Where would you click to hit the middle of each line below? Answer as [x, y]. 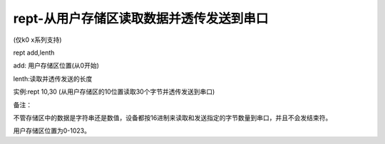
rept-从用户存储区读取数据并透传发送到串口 [141, 18]
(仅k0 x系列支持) [37, 40]
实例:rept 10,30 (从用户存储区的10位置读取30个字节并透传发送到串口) [114, 92]
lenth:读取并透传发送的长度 [53, 79]
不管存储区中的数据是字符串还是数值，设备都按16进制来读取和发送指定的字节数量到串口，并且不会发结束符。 [173, 118]
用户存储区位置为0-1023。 [52, 131]
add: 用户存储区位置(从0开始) [56, 66]
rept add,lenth [34, 52]
